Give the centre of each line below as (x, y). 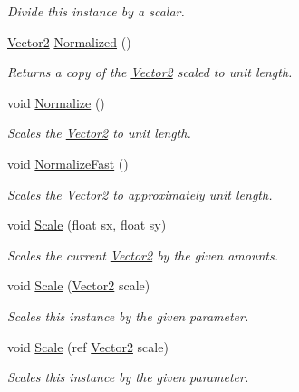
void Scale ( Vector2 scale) (79, 285)
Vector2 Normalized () (69, 41)
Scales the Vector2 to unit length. (99, 133)
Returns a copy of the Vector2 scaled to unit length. (150, 72)
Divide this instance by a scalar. (96, 11)
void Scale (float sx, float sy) (87, 225)
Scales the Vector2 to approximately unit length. (140, 194)
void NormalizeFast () (68, 163)
